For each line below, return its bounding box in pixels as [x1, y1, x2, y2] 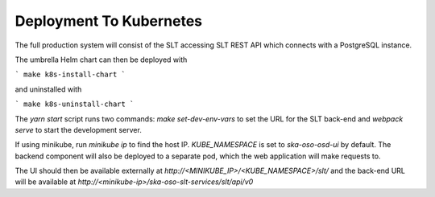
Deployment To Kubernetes [14, 12, 203, 30]
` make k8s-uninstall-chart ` [14, 100, 135, 109]
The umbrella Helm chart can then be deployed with [14, 55, 188, 64]
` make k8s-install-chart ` [14, 70, 126, 80]
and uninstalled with [14, 84, 82, 94]
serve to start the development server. [14, 125, 143, 134]
